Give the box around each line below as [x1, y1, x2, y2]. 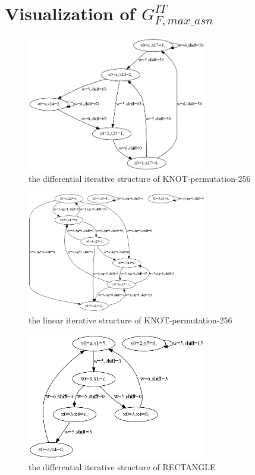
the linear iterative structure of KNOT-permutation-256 [29, 313, 232, 326]
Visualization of [5, 1, 136, 26]
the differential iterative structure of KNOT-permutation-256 [29, 172, 251, 185]
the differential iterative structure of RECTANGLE [29, 461, 216, 473]
